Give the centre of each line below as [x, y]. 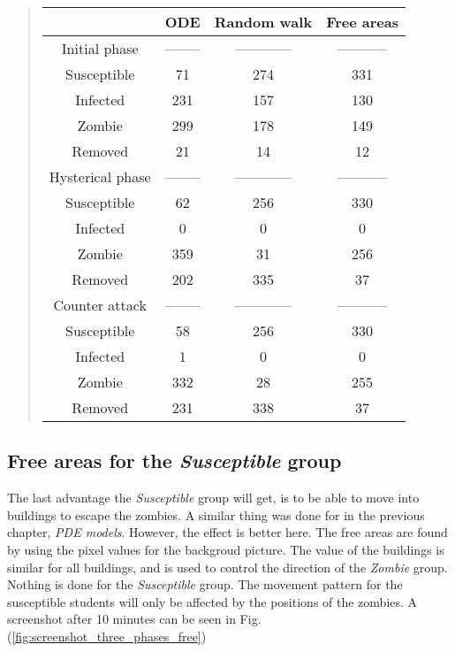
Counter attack [100, 305]
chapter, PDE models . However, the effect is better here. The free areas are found [227, 532]
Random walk [263, 22]
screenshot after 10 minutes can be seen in [121, 619]
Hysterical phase [100, 176]
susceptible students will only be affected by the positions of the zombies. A [212, 601]
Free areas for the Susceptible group [174, 460]
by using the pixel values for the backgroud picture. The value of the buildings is [226, 549]
